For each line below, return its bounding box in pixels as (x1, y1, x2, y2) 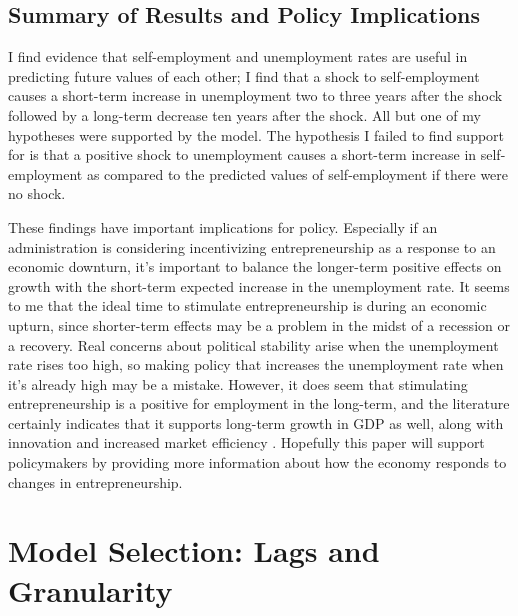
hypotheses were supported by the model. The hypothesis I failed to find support (8, 124, 505, 145)
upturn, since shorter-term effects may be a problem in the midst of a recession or (8, 314, 510, 335)
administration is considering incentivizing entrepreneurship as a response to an (8, 236, 496, 257)
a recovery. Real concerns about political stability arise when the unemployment (8, 334, 499, 355)
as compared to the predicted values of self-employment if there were (86, 163, 509, 184)
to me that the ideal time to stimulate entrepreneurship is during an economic (8, 295, 487, 316)
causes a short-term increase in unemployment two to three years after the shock (8, 85, 503, 106)
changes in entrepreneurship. (8, 471, 183, 492)
